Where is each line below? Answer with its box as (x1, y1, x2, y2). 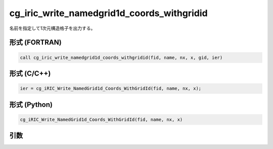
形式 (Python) (9, 100, 53, 109)
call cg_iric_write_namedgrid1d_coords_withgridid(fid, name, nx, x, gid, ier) (20, 54, 223, 60)
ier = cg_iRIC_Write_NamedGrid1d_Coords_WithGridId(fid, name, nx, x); (20, 86, 202, 92)
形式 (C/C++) (9, 69, 51, 78)
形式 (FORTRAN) (9, 38, 62, 47)
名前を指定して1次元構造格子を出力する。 (9, 25, 96, 31)
